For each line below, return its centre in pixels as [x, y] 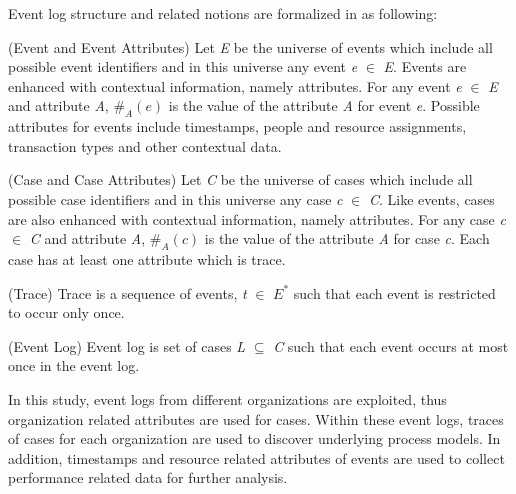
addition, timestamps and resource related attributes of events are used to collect [256, 457]
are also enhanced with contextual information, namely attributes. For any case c [257, 218]
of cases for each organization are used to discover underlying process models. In [254, 438]
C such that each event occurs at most [391, 345]
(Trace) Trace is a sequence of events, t [127, 292]
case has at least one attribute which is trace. [147, 258]
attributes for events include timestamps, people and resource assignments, [237, 126]
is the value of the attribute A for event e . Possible [324, 105]
